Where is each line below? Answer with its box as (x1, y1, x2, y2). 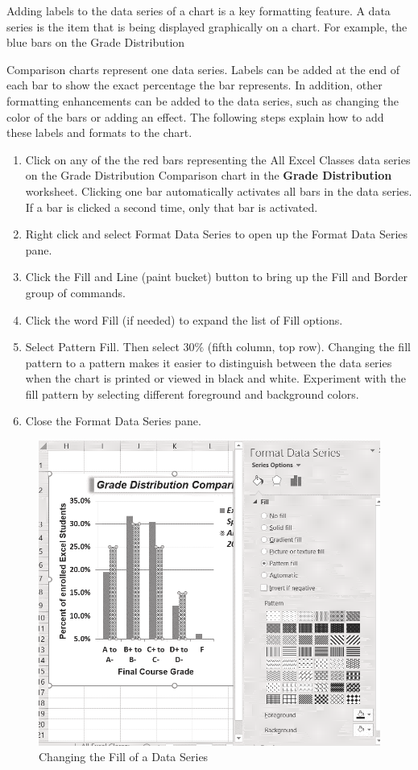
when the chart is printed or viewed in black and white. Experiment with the (25, 370, 406, 387)
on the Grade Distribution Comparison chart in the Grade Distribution (25, 167, 392, 184)
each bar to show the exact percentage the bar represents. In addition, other (6, 77, 383, 93)
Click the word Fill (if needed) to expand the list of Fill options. (25, 311, 343, 328)
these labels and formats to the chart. (6, 124, 192, 141)
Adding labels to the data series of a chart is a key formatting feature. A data (6, 2, 391, 19)
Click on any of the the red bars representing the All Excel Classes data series (25, 151, 411, 168)
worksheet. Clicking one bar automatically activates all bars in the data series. (25, 182, 412, 199)
